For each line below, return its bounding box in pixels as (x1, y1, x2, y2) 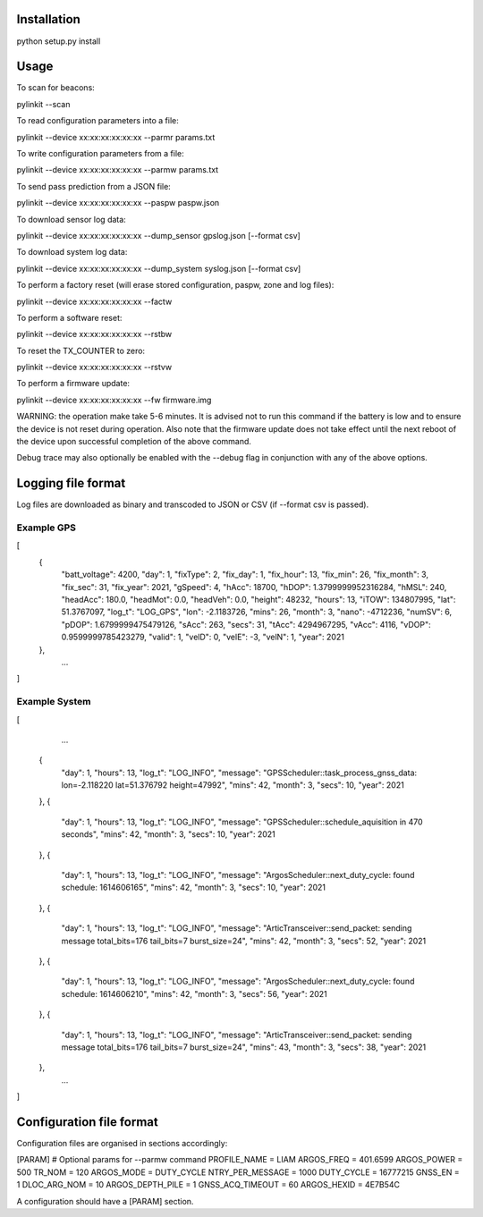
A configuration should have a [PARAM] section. (16, 1196, 194, 1206)
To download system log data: (16, 247, 128, 258)
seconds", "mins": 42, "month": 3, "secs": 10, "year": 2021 (61, 829, 276, 840)
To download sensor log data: (16, 214, 127, 224)
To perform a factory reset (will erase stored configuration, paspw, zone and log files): (16, 280, 335, 291)
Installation (16, 12, 80, 27)
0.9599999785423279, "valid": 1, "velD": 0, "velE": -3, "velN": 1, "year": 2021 (61, 631, 344, 643)
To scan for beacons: (16, 82, 96, 93)
